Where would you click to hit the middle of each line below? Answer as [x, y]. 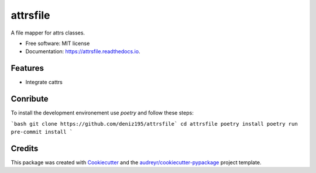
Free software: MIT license [58, 43]
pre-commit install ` [42, 132]
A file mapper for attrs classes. [48, 33]
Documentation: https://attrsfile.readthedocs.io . [83, 51]
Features [27, 68]
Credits [25, 148]
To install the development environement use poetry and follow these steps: [102, 113]
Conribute [30, 99]
